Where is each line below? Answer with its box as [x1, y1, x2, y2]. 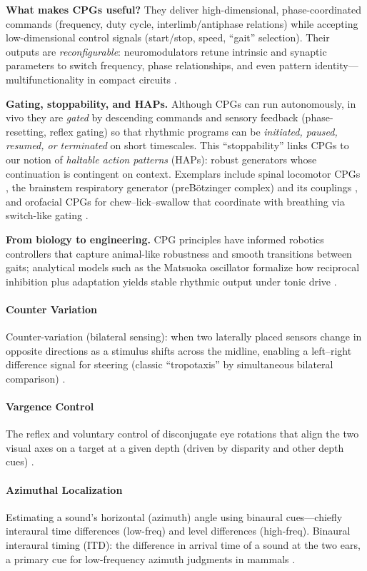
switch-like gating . [6, 208, 89, 223]
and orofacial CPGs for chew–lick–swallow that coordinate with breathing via [6, 193, 345, 208]
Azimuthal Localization [6, 482, 123, 497]
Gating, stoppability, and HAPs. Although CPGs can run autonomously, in [6, 96, 356, 111]
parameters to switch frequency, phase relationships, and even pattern [6, 58, 311, 73]
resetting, [6, 123, 46, 138]
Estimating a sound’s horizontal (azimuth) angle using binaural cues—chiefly [6, 509, 343, 524]
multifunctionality [6, 71, 84, 86]
